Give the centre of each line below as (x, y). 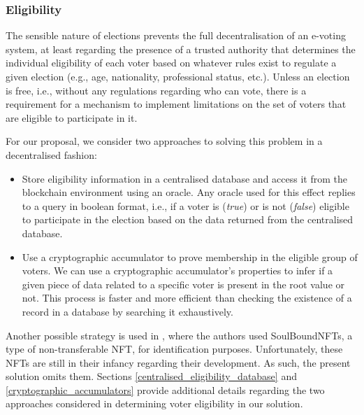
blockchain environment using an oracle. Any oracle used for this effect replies (189, 192)
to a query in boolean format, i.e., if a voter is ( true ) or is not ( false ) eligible (185, 205)
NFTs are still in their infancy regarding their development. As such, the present (178, 362)
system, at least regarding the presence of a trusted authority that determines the (181, 49)
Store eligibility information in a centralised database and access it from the (184, 178)
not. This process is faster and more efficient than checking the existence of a (187, 298)
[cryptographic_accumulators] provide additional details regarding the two (165, 389)
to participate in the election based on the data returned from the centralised (188, 219)
